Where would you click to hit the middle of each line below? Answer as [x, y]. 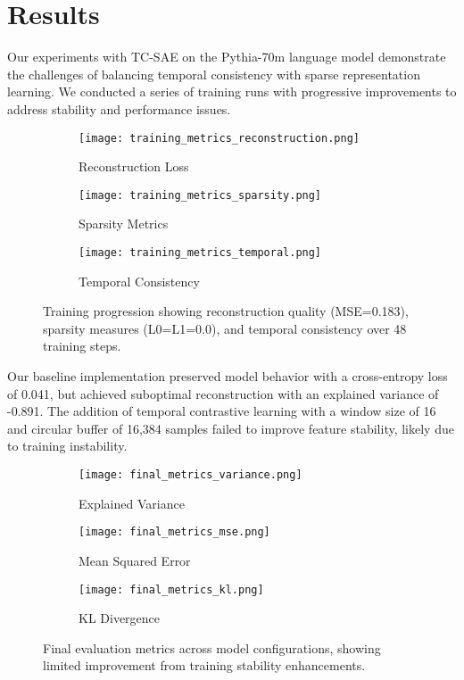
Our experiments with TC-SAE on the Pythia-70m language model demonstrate [227, 57]
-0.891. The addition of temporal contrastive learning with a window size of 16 [222, 411]
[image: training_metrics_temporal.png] [200, 253]
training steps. [82, 346]
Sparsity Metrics [124, 224]
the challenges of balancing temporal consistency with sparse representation [214, 74]
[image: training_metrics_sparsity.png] [200, 195]
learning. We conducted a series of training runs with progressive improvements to [232, 91]
